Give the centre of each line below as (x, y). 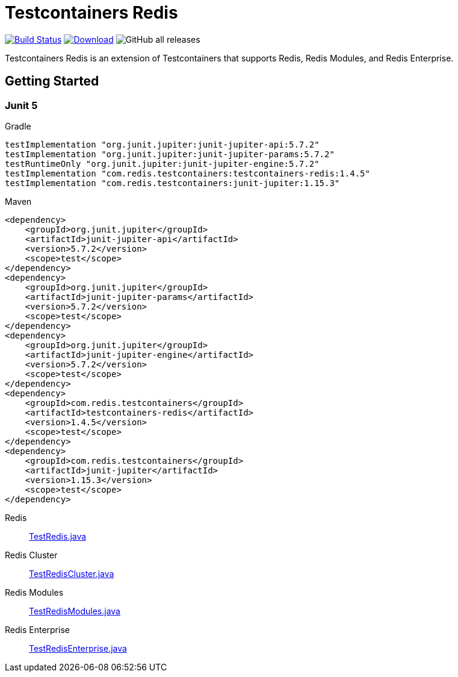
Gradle (18, 126)
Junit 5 (21, 105)
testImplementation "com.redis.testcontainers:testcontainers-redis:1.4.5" (187, 173)
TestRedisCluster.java (72, 573)
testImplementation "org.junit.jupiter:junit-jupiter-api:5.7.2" (162, 144)
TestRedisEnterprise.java (78, 648)
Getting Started (52, 81)
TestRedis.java (58, 536)
